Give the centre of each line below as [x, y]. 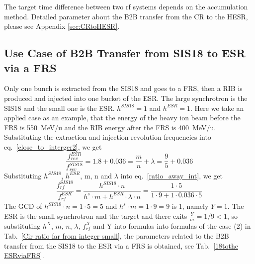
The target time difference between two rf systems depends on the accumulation [126, 6]
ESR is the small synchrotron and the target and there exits [96, 216]
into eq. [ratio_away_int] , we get [172, 175]
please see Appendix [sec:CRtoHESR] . [62, 26]
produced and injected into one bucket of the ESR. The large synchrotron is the [126, 98]
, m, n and [96, 175]
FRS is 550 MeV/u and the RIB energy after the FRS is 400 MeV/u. [110, 127]
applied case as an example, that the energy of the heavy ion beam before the [122, 118]
